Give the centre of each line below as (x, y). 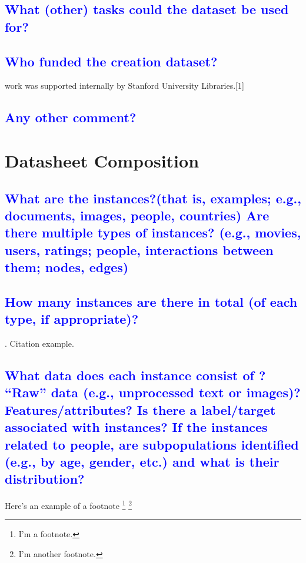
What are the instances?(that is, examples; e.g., (153, 198)
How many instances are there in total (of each (151, 301)
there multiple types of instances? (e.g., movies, (153, 232)
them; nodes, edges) (67, 267)
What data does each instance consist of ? (135, 375)
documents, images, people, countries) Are (137, 215)
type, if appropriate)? (72, 319)
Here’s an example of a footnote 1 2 (68, 505)
